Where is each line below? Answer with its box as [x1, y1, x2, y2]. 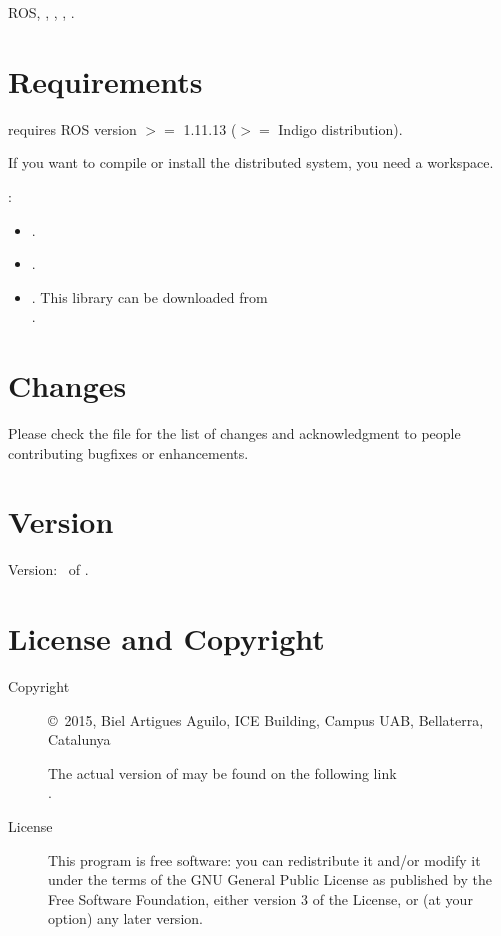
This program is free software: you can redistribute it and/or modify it [48, 849, 481, 870]
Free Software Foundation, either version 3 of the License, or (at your [48, 888, 473, 909]
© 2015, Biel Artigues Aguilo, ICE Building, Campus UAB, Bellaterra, [48, 709, 484, 730]
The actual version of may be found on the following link [48, 762, 397, 783]
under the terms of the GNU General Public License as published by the [48, 869, 492, 890]
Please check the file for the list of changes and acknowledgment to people [8, 423, 461, 443]
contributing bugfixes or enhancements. [8, 442, 249, 463]
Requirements [8, 60, 203, 101]
